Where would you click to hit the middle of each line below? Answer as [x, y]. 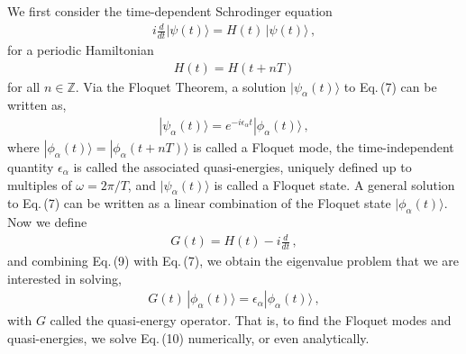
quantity [31, 167]
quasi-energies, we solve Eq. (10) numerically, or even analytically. [188, 337]
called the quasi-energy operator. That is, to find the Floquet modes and [251, 320]
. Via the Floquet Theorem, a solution [181, 86]
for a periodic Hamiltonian [81, 49]
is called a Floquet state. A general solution [334, 184]
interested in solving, [64, 278]
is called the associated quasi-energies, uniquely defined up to [242, 167]
